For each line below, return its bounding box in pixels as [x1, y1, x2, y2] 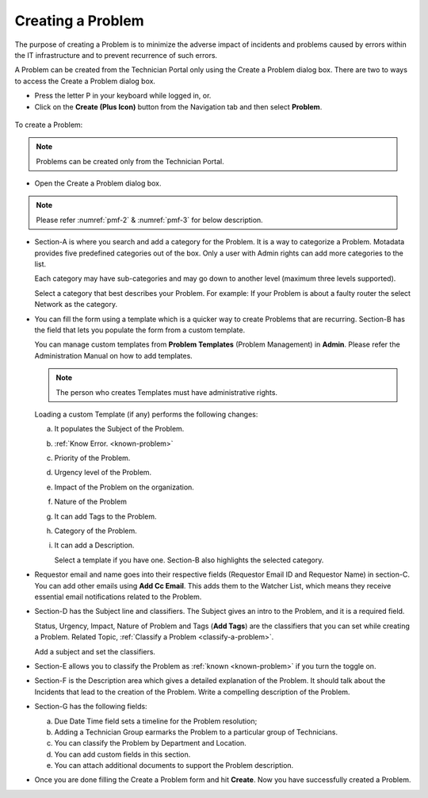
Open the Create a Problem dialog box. [34, 178, 162, 188]
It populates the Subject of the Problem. [54, 424, 185, 434]
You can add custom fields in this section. [54, 750, 191, 759]
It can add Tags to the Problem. [54, 512, 157, 521]
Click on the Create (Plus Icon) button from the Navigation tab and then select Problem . [34, 102, 323, 111]
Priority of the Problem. [54, 453, 131, 463]
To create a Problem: [14, 120, 83, 129]
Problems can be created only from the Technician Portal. [36, 156, 225, 166]
